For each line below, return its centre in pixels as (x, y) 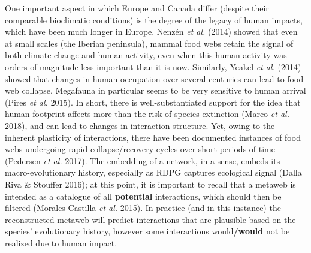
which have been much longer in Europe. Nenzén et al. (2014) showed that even (151, 31)
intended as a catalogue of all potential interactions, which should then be (143, 196)
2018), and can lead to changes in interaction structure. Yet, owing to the (140, 125)
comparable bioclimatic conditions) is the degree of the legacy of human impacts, (154, 19)
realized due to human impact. (61, 243)
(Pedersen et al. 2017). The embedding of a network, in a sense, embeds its (143, 160)
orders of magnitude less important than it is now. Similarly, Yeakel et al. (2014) (153, 66)
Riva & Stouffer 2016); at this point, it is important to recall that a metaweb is (150, 184)
